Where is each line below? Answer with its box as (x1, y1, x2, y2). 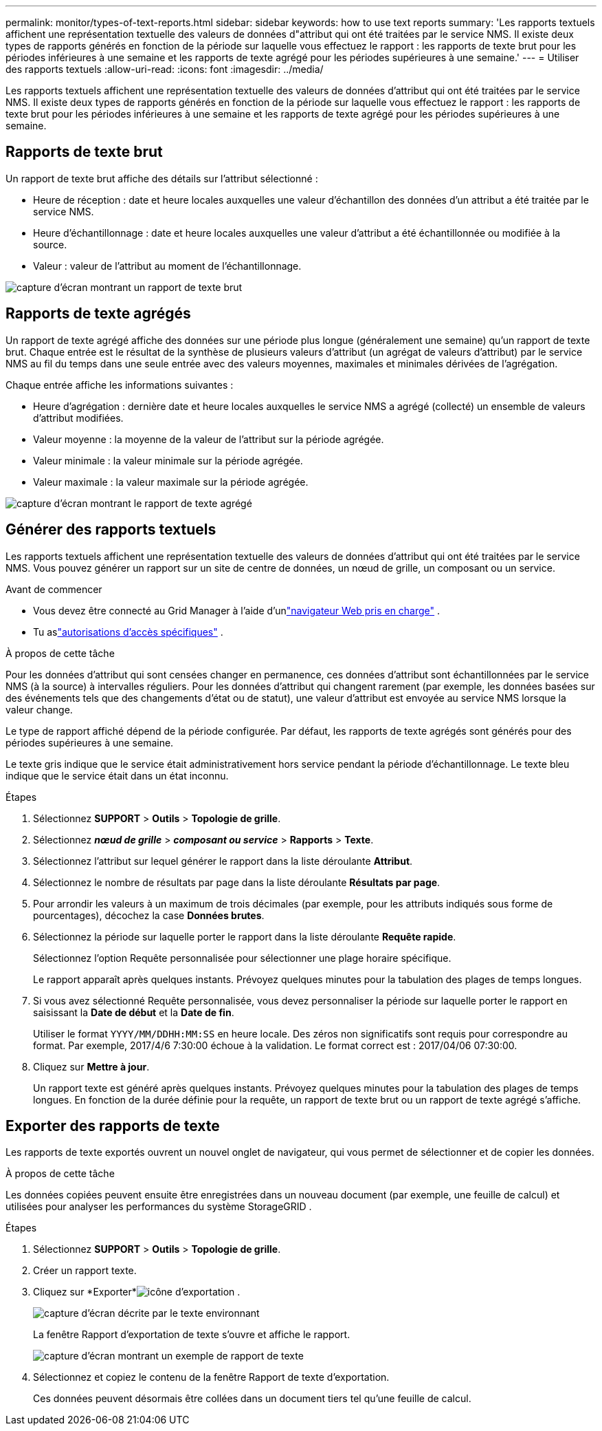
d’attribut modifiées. (33, 411, 124, 424)
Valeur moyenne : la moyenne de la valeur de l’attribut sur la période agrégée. (33, 433, 384, 445)
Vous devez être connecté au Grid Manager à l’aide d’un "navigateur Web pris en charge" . (33, 604, 441, 616)
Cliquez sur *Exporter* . (33, 1286, 241, 1298)
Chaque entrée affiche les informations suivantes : (5, 378, 234, 391)
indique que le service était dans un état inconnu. (5, 769, 229, 782)
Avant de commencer (5, 583, 102, 595)
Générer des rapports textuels (5, 521, 216, 539)
